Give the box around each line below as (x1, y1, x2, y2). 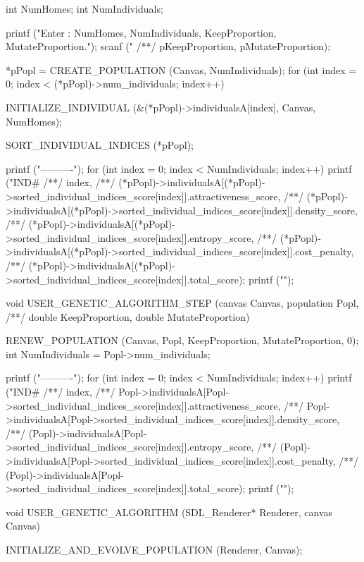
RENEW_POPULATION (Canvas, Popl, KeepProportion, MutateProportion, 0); (6, 333, 359, 348)
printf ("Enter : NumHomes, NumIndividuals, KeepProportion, (6, 25, 277, 39)
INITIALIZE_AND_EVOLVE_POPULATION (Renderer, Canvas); (6, 542, 303, 556)
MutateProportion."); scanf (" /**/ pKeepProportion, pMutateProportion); (6, 39, 331, 54)
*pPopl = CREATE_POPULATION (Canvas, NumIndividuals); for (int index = (6, 62, 357, 77)
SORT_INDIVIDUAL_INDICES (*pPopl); (6, 138, 194, 152)
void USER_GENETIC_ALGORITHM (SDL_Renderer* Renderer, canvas (6, 504, 333, 519)
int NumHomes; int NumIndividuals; (6, 1, 163, 16)
